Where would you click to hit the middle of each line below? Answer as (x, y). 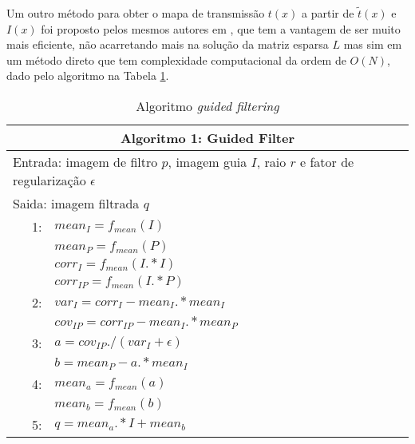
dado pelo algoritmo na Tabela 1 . (88, 75)
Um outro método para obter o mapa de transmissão (136, 13)
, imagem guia (207, 161)
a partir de (328, 13)
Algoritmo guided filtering (207, 105)
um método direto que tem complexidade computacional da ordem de (176, 59)
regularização (49, 180)
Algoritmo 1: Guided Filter (207, 137)
